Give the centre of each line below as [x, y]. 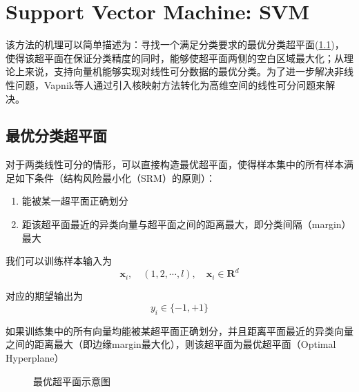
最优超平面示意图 [72, 381]
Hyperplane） [35, 357]
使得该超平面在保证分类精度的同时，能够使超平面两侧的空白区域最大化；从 [175, 58]
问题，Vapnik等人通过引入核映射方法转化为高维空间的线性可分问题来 [170, 84]
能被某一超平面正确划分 [75, 201]
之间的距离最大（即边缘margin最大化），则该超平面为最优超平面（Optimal [171, 344]
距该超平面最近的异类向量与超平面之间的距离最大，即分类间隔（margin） [186, 224]
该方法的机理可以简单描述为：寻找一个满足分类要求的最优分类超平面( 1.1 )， [175, 44]
